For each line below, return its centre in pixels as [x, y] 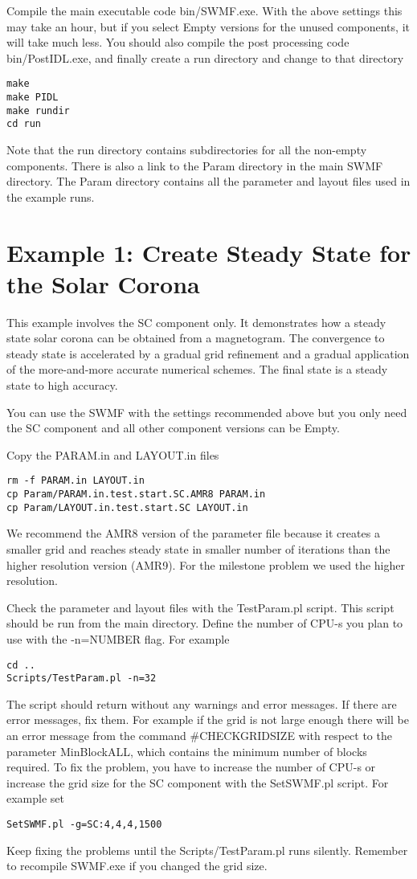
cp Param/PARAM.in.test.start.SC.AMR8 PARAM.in [136, 495]
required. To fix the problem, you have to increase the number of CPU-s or [191, 767]
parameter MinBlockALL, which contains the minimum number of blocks [187, 751]
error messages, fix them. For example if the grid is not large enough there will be [208, 720]
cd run [24, 124]
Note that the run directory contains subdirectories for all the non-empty [187, 149]
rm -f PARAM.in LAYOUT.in [76, 481]
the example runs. [51, 196]
